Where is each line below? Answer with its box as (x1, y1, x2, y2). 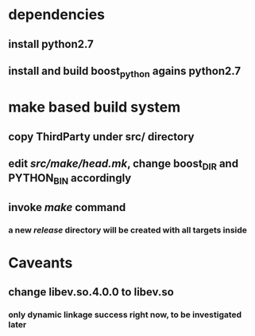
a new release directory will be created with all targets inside (8, 225, 248, 236)
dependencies (8, 6, 106, 24)
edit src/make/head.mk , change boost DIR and (8, 157, 239, 173)
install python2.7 (8, 37, 94, 51)
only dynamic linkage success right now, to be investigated (8, 309, 242, 320)
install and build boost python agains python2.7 (8, 64, 241, 80)
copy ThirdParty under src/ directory (8, 130, 195, 143)
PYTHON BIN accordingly (8, 171, 132, 187)
